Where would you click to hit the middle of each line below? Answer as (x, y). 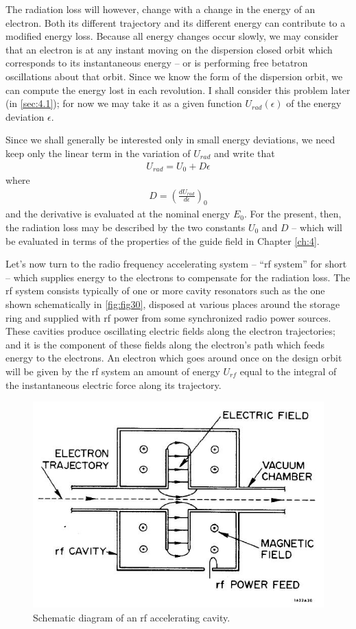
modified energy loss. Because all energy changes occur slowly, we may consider (172, 36)
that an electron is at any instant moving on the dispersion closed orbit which (169, 49)
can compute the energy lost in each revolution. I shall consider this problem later (178, 90)
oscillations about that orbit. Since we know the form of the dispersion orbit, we (174, 76)
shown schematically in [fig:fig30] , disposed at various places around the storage (173, 304)
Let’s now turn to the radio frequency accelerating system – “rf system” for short (176, 264)
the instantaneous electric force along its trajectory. (114, 384)
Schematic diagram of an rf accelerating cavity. (132, 618)
